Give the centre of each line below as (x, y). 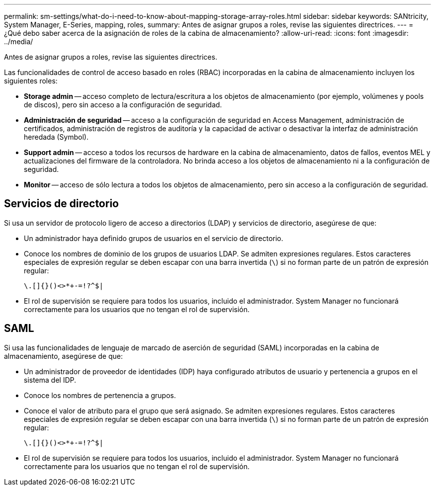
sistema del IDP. (50, 380)
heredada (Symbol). (56, 137)
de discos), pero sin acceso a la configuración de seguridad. (123, 105)
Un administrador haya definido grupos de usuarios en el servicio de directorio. (154, 238)
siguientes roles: (31, 81)
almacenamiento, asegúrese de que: (64, 356)
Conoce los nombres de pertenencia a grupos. (100, 395)
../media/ (19, 41)
